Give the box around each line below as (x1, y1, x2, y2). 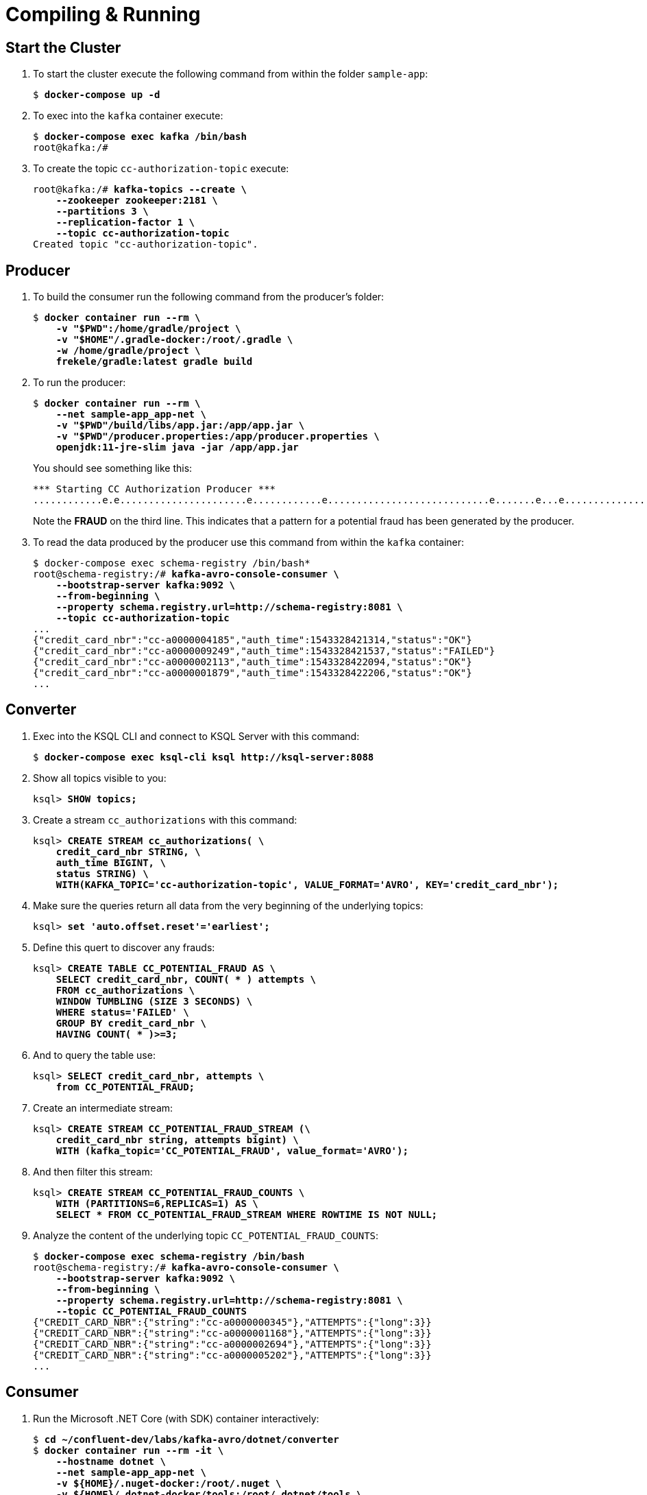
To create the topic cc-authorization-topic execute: (33, 163, 289, 175)
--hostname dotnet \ (56, 1455, 166, 1467)
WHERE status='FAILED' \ (56, 1006, 189, 1018)
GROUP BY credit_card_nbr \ (56, 1017, 206, 1029)
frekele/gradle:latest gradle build (56, 356, 253, 368)
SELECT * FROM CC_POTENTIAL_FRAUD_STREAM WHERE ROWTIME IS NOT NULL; (56, 1208, 438, 1220)
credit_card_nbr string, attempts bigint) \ (56, 1134, 299, 1145)
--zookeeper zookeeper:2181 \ (56, 195, 218, 206)
